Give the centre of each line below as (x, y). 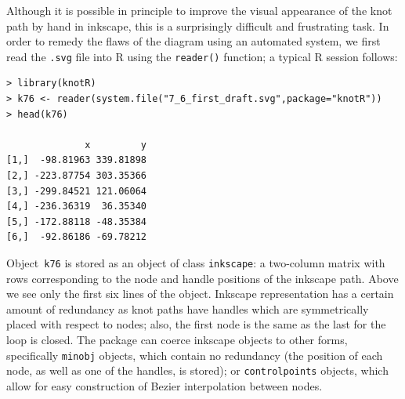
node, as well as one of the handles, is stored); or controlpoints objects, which (197, 370)
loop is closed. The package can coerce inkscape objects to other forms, (177, 339)
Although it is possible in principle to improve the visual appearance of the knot (199, 10)
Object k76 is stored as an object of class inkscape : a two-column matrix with (196, 262)
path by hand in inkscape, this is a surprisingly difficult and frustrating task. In (198, 25)
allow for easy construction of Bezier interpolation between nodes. (165, 385)
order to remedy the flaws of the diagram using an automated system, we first (193, 41)
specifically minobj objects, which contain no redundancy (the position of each (195, 355)
